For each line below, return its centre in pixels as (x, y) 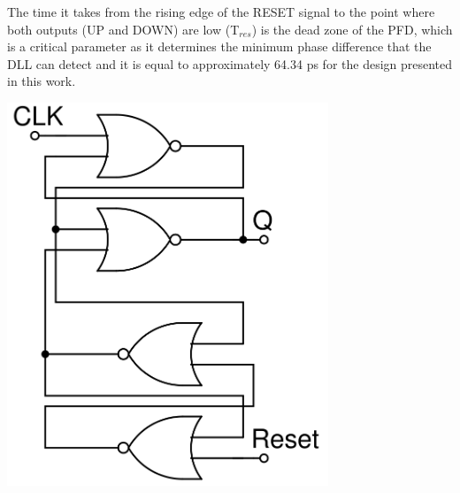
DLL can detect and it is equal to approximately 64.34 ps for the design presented (230, 63)
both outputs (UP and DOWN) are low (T (123, 29)
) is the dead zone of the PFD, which (352, 29)
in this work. (42, 81)
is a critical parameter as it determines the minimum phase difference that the (219, 46)
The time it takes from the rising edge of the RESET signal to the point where (221, 12)
